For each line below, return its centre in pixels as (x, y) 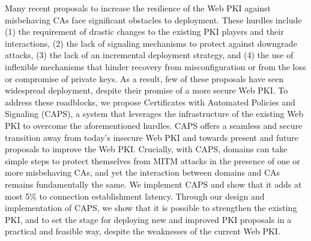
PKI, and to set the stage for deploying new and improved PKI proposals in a (148, 219)
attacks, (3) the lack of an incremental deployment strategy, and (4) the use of (149, 55)
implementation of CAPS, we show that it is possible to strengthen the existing (151, 208)
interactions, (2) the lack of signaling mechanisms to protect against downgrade (151, 43)
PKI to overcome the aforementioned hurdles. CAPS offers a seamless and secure (154, 125)
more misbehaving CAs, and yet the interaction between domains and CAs (143, 172)
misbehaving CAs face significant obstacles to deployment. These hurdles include (153, 19)
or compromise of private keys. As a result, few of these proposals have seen (144, 78)
